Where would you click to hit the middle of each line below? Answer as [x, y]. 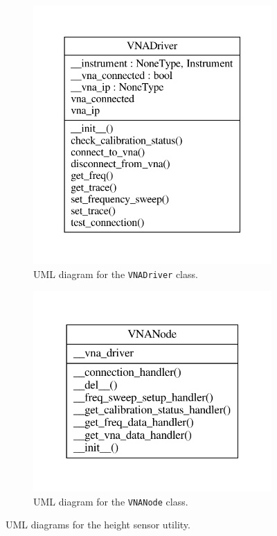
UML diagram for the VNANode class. [111, 501]
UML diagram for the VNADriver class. [116, 274]
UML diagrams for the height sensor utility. [98, 525]
